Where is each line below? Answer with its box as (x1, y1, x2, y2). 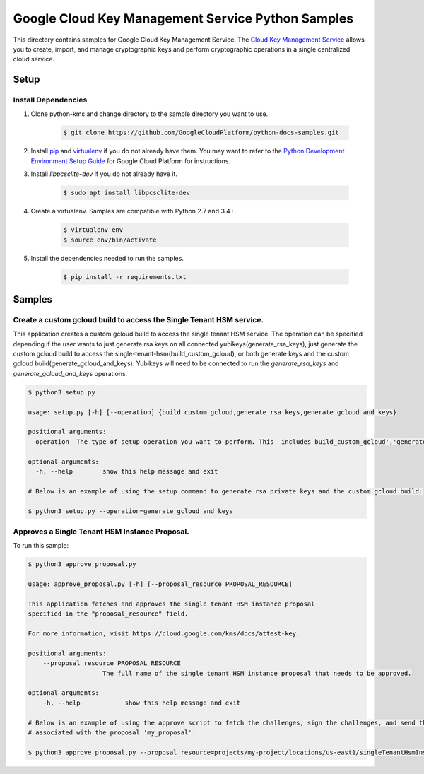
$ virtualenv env (63, 226, 124, 234)
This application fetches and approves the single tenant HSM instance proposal (28, 599, 315, 608)
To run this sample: (13, 541, 69, 550)
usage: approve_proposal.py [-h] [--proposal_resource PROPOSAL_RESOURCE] (28, 580, 293, 588)
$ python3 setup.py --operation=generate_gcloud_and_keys (28, 507, 233, 515)
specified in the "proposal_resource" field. (28, 610, 189, 618)
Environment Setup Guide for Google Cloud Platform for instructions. (30, 156, 231, 165)
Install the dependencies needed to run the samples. (30, 254, 184, 262)
